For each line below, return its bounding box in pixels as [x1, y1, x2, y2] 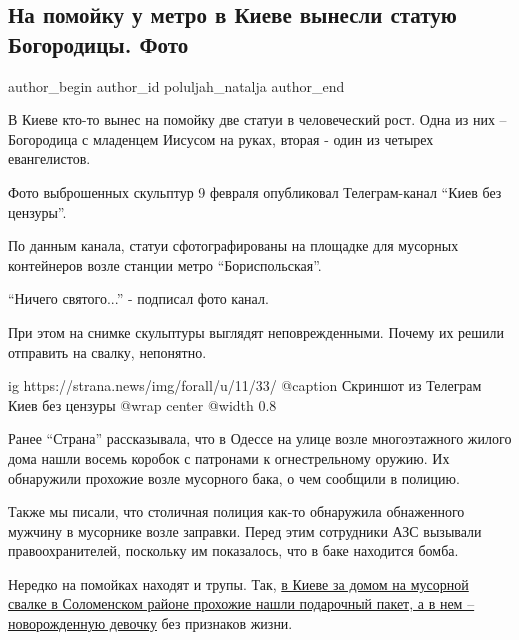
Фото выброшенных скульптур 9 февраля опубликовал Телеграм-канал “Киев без [8, 181, 502, 202]
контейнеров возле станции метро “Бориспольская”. [8, 254, 322, 275]
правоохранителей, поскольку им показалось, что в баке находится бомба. [8, 540, 459, 561]
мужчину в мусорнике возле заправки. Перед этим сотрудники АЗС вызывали [8, 520, 482, 541]
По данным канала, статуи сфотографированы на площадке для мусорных [8, 235, 459, 256]
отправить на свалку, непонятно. [8, 341, 207, 362]
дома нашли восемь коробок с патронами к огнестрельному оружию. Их [8, 447, 450, 468]
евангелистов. [8, 148, 91, 169]
